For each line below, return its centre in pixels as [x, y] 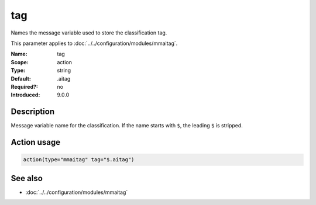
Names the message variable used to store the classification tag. [89, 33]
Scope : [20, 62]
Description [33, 112]
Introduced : [25, 95]
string [64, 71]
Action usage [36, 142]
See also [27, 178]
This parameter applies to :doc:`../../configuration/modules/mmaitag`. [94, 43]
